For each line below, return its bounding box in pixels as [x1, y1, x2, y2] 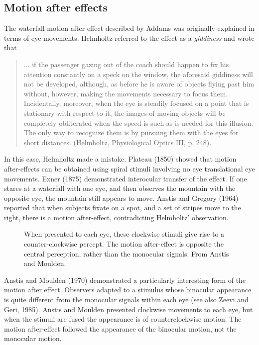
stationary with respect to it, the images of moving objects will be [23, 107, 226, 118]
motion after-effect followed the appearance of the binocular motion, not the [4, 323, 237, 334]
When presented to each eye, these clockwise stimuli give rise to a [24, 229, 225, 239]
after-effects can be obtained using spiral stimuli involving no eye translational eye [4, 163, 255, 173]
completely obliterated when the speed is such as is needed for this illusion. [23, 117, 254, 128]
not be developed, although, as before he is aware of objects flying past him [23, 79, 255, 89]
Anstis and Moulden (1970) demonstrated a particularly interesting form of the [4, 274, 246, 285]
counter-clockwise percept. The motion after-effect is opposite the [24, 239, 224, 249]
